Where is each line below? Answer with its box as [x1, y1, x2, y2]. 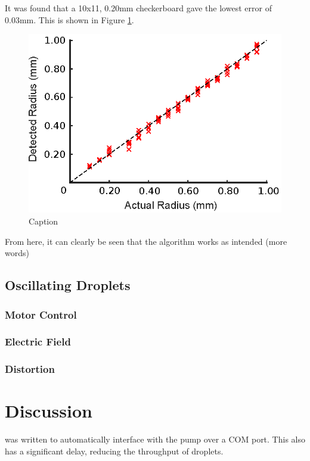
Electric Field [5, 334, 71, 349]
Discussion [5, 398, 92, 423]
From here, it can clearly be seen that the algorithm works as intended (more [5, 235, 287, 247]
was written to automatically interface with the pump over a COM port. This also [5, 433, 305, 446]
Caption [29, 215, 58, 228]
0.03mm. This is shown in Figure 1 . [5, 13, 134, 26]
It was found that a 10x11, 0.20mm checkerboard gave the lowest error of [5, 2, 272, 14]
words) [5, 247, 29, 259]
